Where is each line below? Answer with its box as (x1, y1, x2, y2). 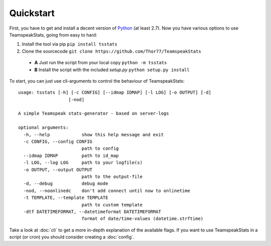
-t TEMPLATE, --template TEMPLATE (23, 195, 108, 200)
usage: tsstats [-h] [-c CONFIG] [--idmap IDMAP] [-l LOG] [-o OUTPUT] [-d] (18, 90, 212, 95)
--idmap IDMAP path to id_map (23, 153, 119, 158)
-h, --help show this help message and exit (23, 132, 164, 137)
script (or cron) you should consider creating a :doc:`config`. (9, 234, 135, 240)
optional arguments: (18, 125, 69, 130)
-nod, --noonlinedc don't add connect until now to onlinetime (23, 188, 190, 193)
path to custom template (81, 202, 143, 207)
